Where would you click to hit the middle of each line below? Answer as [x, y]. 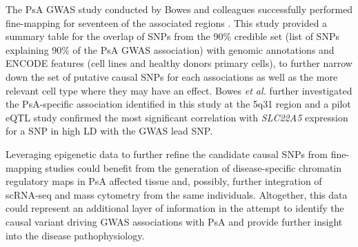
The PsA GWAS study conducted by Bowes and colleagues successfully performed [179, 9]
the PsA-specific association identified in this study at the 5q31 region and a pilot [178, 104]
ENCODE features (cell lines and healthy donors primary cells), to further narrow [179, 63]
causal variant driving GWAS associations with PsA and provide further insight [174, 221]
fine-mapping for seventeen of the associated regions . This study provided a [167, 22]
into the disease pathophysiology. [75, 235]
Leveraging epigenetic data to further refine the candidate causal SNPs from [167, 154]
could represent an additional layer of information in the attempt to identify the [175, 208]
